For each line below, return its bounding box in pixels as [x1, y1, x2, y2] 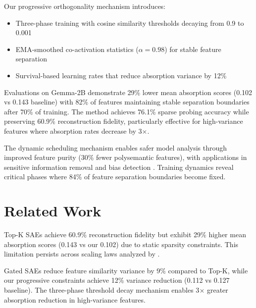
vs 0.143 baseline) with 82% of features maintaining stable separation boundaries [4, 97, 250, 107]
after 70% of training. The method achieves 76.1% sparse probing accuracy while [4, 106, 249, 116]
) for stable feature [164, 44, 221, 54]
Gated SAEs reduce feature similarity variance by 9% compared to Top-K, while [4, 265, 248, 275]
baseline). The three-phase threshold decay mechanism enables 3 [4, 285, 200, 295]
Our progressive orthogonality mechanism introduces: [4, 1, 166, 11]
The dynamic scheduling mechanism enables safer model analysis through [4, 142, 227, 153]
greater [206, 285, 228, 295]
